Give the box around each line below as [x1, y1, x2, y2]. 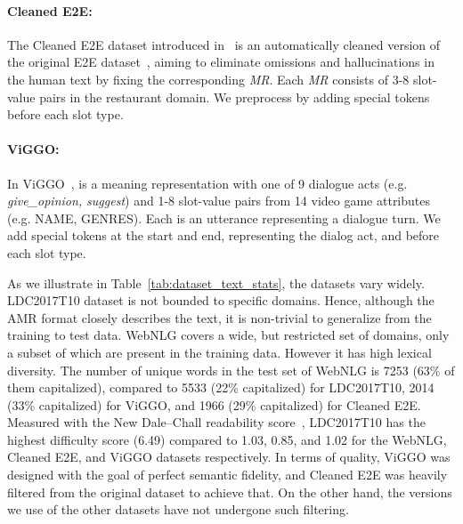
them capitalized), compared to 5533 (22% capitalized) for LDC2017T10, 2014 [7, 378, 435, 397]
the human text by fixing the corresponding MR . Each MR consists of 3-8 [7, 69, 410, 88]
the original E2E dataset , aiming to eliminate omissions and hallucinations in [7, 52, 435, 71]
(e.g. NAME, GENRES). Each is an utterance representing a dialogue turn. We [7, 208, 441, 227]
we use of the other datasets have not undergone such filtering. [7, 500, 349, 519]
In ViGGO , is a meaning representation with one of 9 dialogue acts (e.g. [7, 173, 408, 192]
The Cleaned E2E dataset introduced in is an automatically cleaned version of [7, 35, 441, 53]
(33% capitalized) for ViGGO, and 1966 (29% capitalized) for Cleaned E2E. [7, 395, 421, 414]
